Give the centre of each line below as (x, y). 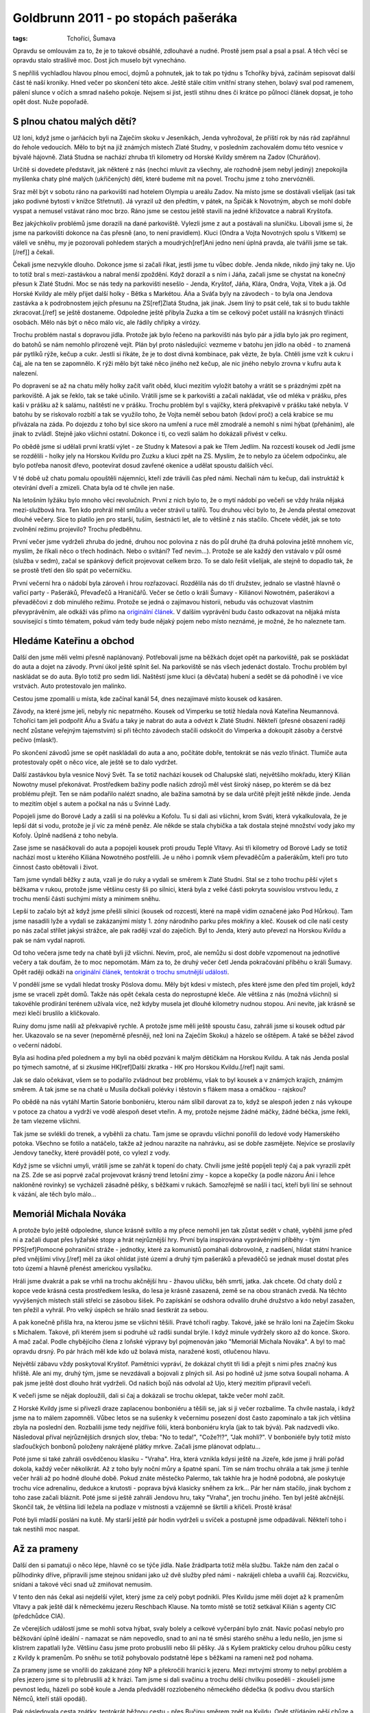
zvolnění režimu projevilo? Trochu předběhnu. (77, 529)
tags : (20, 38)
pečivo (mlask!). (35, 740)
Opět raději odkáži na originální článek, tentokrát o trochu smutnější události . (121, 972)
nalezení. (25, 373)
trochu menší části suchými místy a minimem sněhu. (87, 899)
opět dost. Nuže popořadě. (51, 101)
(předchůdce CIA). (39, 1616)
